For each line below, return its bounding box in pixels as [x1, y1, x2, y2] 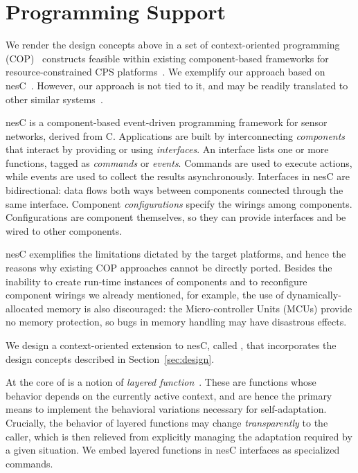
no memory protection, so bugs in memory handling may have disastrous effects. [6, 314, 347, 329]
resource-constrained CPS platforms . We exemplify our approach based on [6, 64, 325, 79]
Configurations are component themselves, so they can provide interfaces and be [6, 210, 346, 224]
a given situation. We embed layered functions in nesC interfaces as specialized [6, 443, 340, 457]
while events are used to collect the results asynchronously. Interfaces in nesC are [6, 169, 350, 184]
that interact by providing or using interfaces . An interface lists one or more [6, 142, 329, 157]
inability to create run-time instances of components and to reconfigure [6, 274, 307, 288]
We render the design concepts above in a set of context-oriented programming [6, 37, 340, 52]
